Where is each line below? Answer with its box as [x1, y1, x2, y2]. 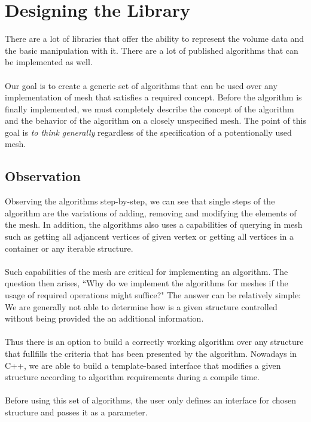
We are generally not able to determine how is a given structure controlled [5, 300, 278, 313]
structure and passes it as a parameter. [5, 405, 148, 418]
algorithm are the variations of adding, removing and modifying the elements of [5, 206, 297, 219]
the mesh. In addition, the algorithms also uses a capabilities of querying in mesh [5, 218, 303, 231]
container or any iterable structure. [5, 241, 133, 254]
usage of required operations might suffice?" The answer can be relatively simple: [5, 289, 301, 301]
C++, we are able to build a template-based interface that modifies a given [5, 359, 281, 371]
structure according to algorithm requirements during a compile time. [5, 371, 260, 383]
